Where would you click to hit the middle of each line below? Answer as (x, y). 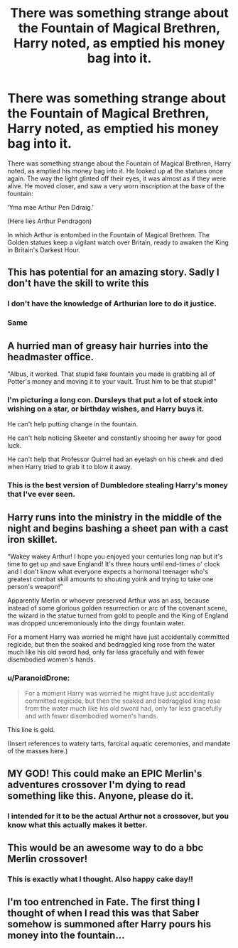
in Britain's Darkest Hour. (44, 249)
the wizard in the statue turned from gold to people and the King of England (118, 615)
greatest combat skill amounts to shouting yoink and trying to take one (110, 579)
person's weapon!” (35, 587)
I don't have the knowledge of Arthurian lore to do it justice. (112, 303)
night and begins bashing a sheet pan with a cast (118, 528)
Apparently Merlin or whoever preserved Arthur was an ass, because (108, 600)
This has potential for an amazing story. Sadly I (113, 273)
